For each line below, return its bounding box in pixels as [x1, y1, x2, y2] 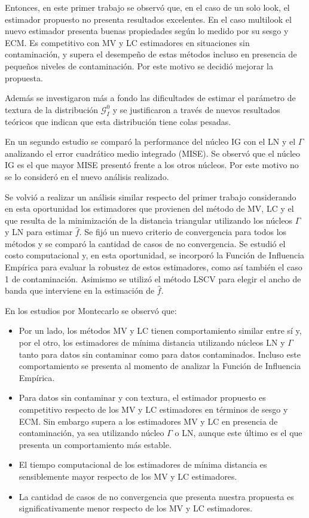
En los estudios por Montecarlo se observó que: [5, 304, 177, 316]
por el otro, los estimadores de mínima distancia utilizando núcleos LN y [19, 336, 285, 349]
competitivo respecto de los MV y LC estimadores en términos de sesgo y [19, 403, 288, 416]
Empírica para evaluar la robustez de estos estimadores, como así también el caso [5, 261, 302, 273]
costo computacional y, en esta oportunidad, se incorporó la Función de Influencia [5, 249, 305, 261]
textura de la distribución [5, 103, 99, 115]
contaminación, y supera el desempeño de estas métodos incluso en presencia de [5, 48, 297, 60]
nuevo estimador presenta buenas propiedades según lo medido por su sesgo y [5, 25, 289, 37]
